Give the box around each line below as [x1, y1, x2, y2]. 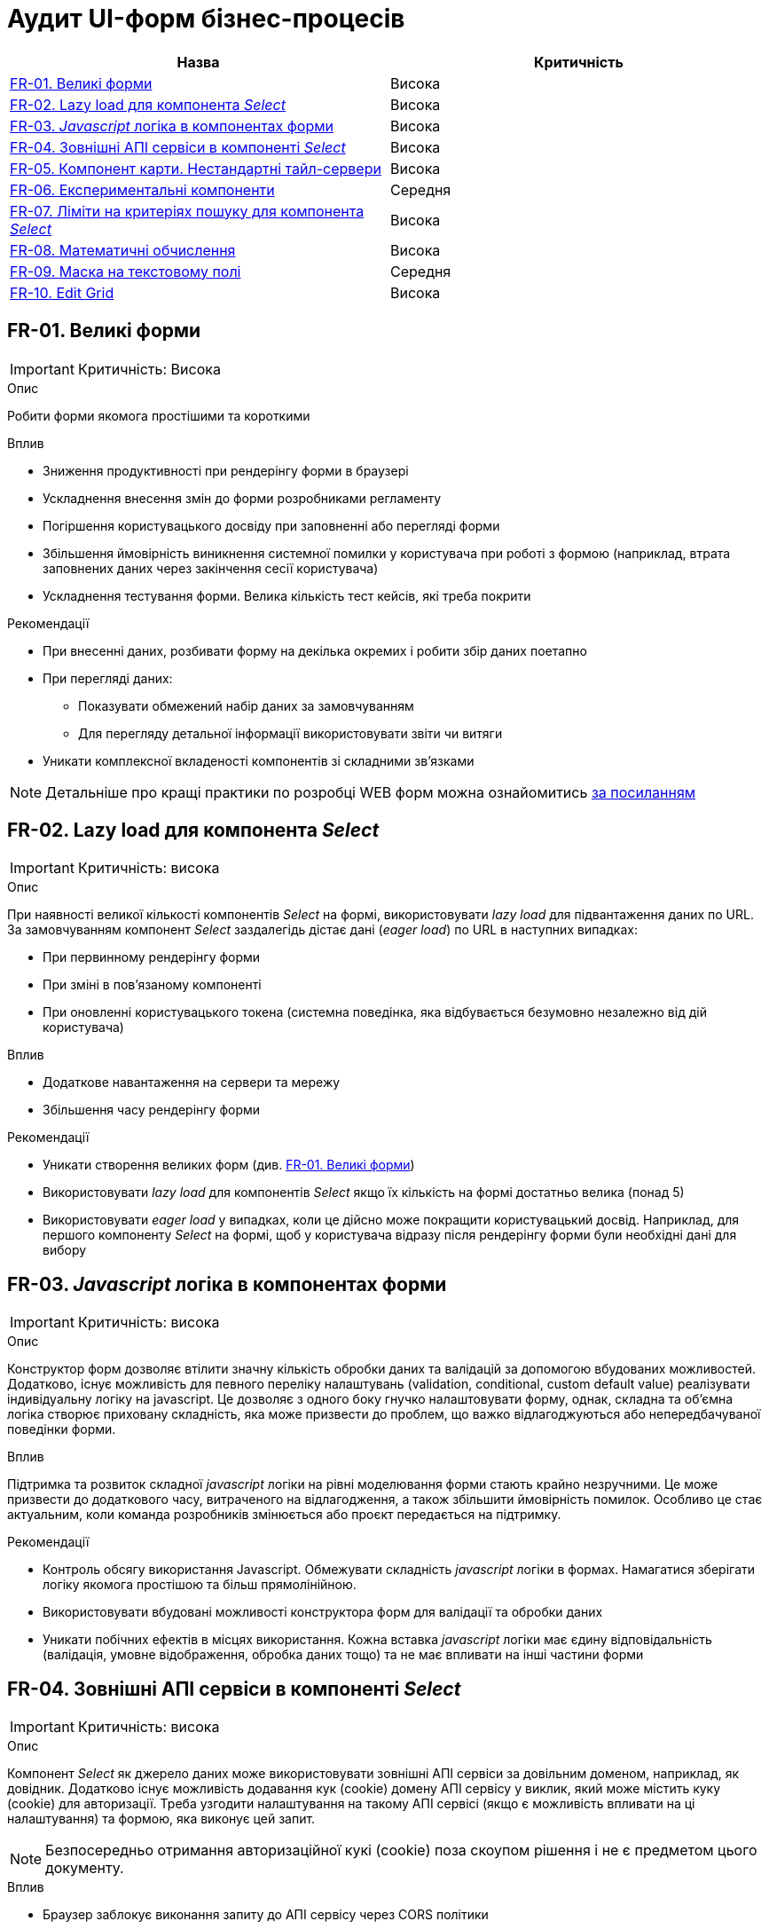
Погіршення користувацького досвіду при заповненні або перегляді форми [43, 517, 500, 533]
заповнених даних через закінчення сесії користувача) [43, 560, 379, 576]
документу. [45, 1859, 124, 1878]
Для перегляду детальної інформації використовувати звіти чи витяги [78, 725, 503, 741]
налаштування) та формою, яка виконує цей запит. [7, 1811, 316, 1827]
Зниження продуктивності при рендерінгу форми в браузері [43, 462, 409, 478]
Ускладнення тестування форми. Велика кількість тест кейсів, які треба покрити [43, 587, 531, 603]
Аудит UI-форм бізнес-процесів [7, 4, 405, 34]
